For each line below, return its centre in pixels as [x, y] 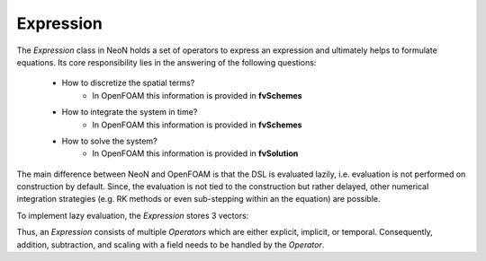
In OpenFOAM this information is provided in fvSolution [195, 153]
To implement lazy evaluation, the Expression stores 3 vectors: [133, 215]
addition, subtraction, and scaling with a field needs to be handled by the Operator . [171, 244]
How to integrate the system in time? [130, 112]
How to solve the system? [109, 141]
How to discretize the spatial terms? [128, 83]
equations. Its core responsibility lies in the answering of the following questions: [166, 62]
